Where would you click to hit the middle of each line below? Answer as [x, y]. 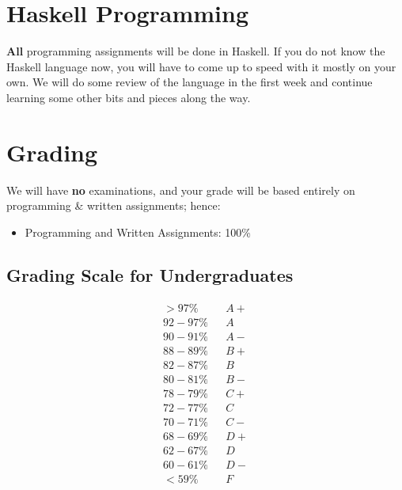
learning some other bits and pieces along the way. [129, 97]
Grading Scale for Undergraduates [150, 274]
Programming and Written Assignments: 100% [138, 232]
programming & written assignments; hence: [114, 205]
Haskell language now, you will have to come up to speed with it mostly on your [201, 66]
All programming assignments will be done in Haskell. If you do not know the [196, 51]
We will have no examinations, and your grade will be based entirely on [181, 190]
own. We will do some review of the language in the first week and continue [190, 82]
